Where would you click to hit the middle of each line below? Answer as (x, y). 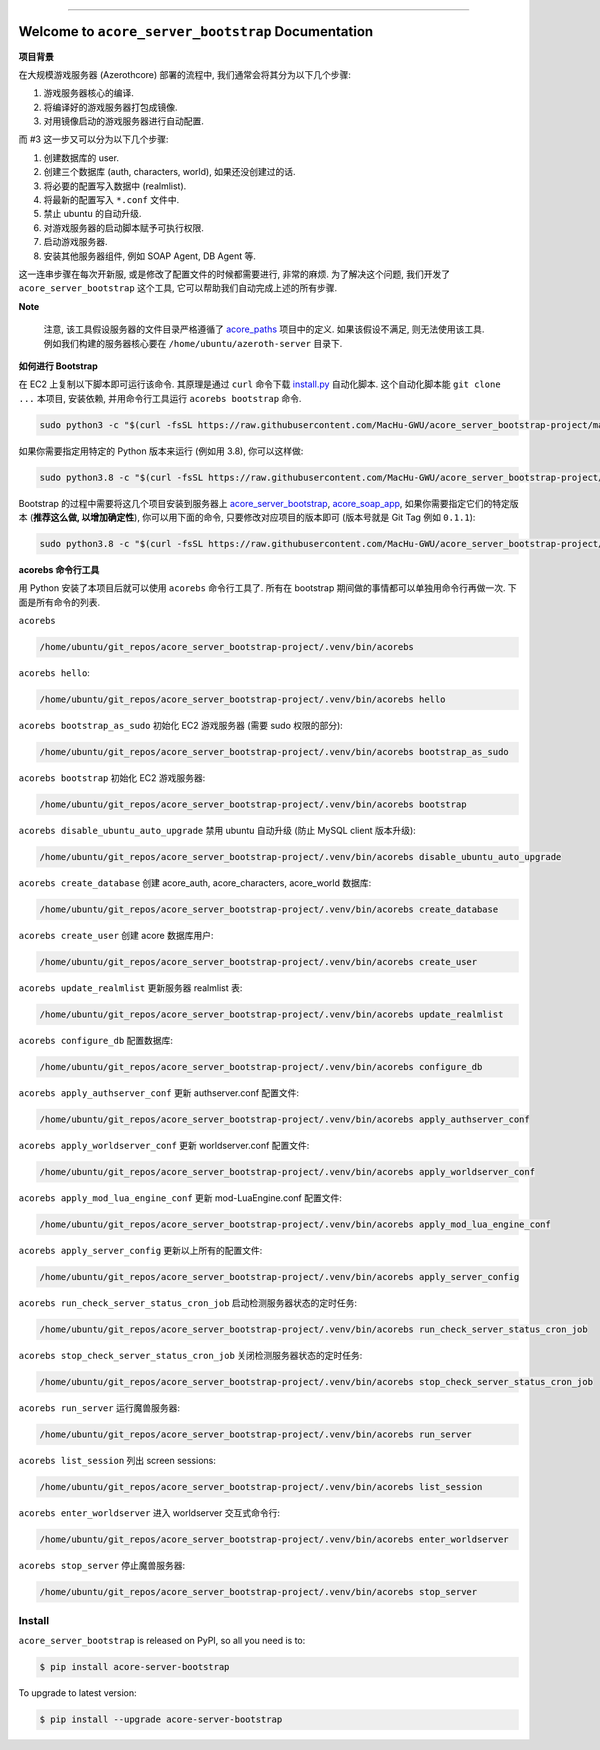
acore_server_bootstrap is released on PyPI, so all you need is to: (162, 1641)
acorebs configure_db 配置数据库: (96, 1040)
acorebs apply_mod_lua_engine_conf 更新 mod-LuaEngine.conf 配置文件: (180, 1197)
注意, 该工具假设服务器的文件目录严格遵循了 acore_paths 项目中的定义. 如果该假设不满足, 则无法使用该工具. (264, 329)
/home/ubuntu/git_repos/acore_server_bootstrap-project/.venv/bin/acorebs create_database (269, 909)
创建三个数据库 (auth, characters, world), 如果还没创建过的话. (169, 172)
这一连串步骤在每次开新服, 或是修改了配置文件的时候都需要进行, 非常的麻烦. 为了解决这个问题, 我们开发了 (234, 274)
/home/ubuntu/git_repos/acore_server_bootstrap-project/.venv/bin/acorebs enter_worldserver (274, 1539)
